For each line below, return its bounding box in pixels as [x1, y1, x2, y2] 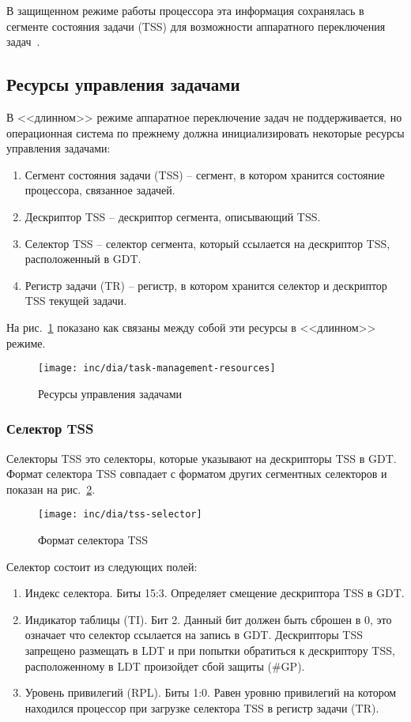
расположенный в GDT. [25, 250, 141, 267]
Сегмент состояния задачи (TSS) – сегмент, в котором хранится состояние [25, 166, 385, 182]
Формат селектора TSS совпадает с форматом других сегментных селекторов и [6, 465, 387, 482]
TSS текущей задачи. [25, 292, 127, 309]
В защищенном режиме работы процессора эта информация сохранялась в [6, 2, 364, 18]
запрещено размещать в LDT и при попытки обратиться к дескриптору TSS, [25, 641, 395, 658]
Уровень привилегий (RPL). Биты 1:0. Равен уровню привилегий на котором [25, 684, 397, 701]
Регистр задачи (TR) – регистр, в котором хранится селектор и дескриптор [25, 276, 387, 293]
